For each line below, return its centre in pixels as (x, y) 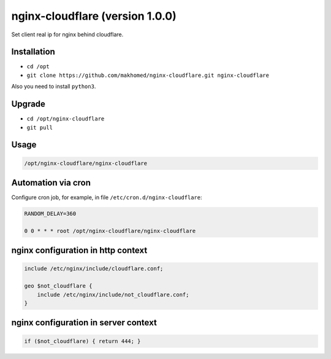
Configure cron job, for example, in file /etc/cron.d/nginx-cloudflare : (107, 197)
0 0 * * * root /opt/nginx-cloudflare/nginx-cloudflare (110, 231)
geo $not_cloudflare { (58, 286)
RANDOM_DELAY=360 (50, 214)
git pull (40, 127)
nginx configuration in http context (79, 251)
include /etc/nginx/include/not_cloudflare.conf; (113, 294)
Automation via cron (51, 182)
